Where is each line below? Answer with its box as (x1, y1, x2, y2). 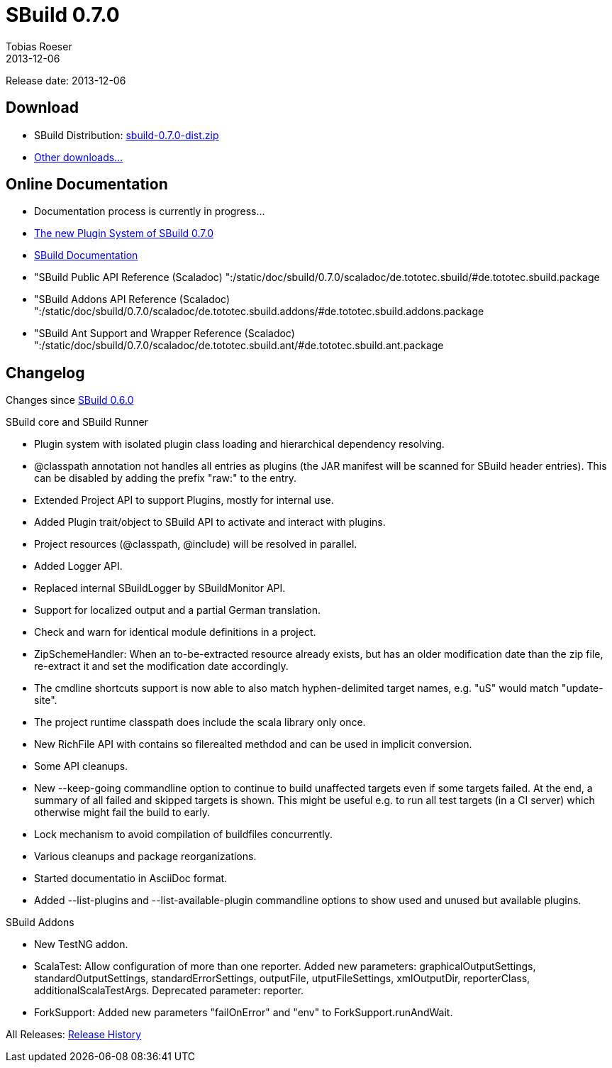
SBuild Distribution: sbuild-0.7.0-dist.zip (34, 128, 219, 141)
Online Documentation (6, 175, 168, 194)
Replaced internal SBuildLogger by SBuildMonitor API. (34, 582, 286, 595)
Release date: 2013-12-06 (6, 74, 126, 87)
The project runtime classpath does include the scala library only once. (34, 716, 366, 729)
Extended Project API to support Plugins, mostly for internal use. (34, 494, 334, 507)
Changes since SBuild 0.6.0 (6, 394, 134, 407)
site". (34, 694, 57, 707)
